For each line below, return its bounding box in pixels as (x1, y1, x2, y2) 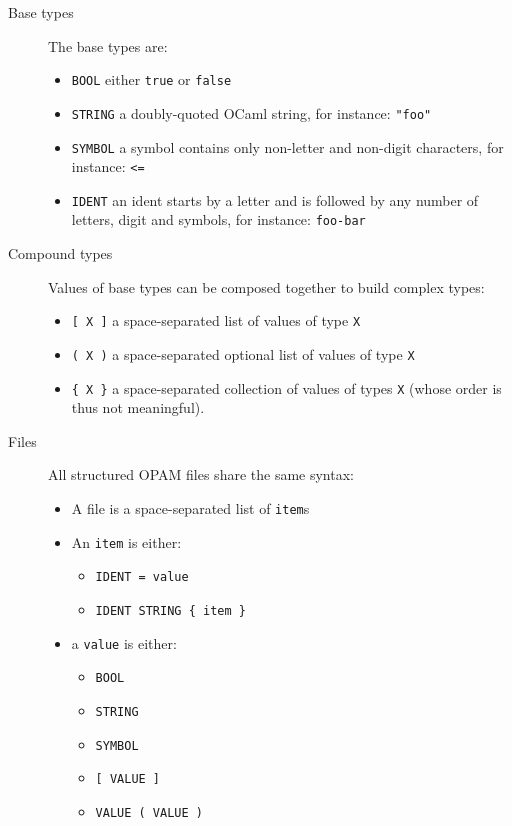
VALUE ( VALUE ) (95, 805, 203, 820)
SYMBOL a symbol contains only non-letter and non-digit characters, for (71, 136, 504, 157)
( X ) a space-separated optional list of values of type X (71, 343, 415, 364)
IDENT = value (95, 570, 189, 585)
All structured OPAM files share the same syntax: (48, 464, 354, 485)
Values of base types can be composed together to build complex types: (48, 276, 485, 297)
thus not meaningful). (71, 397, 205, 418)
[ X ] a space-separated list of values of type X (71, 310, 361, 331)
